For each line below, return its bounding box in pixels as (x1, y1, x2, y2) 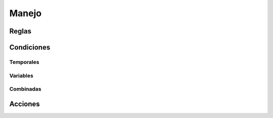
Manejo (9, 8, 42, 19)
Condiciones (9, 43, 51, 52)
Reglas (9, 27, 31, 35)
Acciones (9, 99, 40, 108)
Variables (9, 72, 34, 79)
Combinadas (9, 86, 41, 93)
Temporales (9, 58, 39, 65)
